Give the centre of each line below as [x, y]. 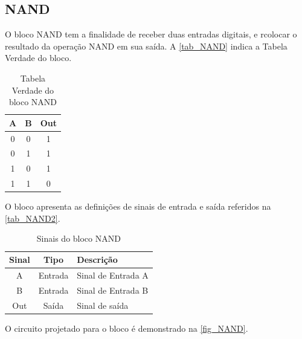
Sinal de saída [103, 305]
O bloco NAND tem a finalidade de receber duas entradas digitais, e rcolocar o [151, 34]
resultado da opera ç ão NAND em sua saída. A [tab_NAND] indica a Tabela [146, 46]
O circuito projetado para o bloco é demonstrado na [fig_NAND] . [127, 328]
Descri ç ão [97, 260]
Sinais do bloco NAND [79, 238]
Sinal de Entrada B [113, 290]
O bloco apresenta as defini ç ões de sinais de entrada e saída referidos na [138, 206]
